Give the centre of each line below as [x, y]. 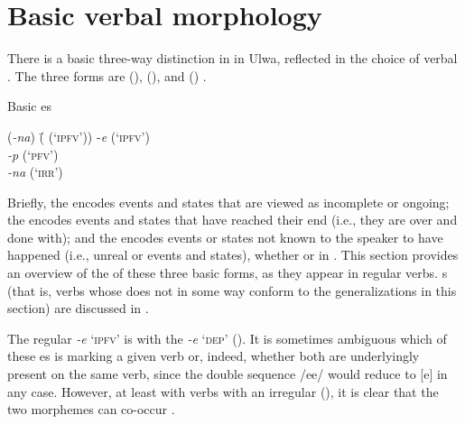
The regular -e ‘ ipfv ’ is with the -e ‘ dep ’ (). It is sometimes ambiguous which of [227, 338]
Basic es [29, 106]
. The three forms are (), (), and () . [107, 75]
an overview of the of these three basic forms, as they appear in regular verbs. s [228, 273]
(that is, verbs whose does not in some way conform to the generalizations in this [232, 290]
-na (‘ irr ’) [35, 172]
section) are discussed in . [78, 308]
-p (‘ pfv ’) [33, 154]
